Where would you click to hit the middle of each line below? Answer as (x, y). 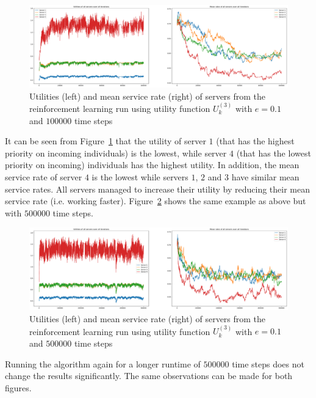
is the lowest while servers (140, 176)
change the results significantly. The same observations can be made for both (149, 376)
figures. (18, 387)
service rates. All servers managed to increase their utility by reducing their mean (157, 189)
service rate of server (44, 176)
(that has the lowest (274, 153)
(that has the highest (255, 141)
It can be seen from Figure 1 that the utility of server (106, 141)
